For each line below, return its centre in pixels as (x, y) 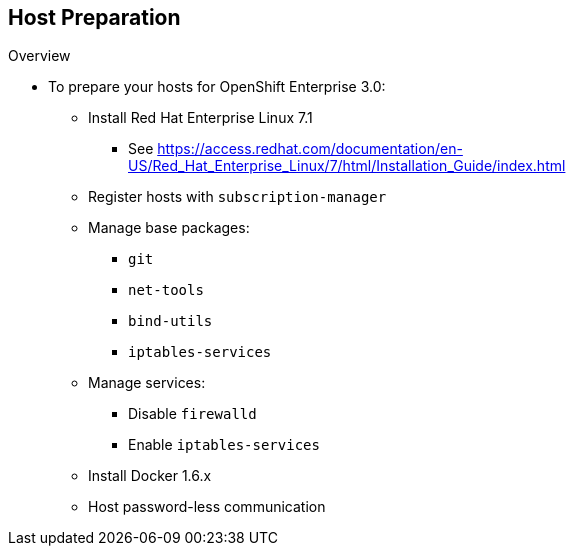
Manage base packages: (169, 228)
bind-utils (170, 321)
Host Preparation (94, 17)
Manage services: (147, 383)
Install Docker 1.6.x (150, 476)
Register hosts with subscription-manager (237, 197)
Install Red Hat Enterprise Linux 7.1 (200, 118)
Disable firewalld (192, 414)
